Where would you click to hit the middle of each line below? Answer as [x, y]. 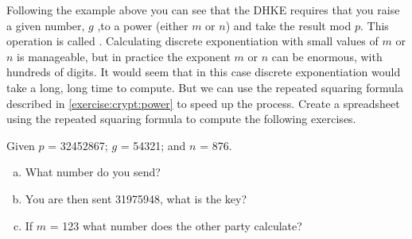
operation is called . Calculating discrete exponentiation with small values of [192, 41]
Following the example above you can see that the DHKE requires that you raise [203, 10]
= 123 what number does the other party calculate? [176, 225]
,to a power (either [143, 25]
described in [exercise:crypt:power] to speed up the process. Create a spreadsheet [203, 103]
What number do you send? [93, 172]
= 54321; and [153, 145]
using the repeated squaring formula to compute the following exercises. [181, 119]
